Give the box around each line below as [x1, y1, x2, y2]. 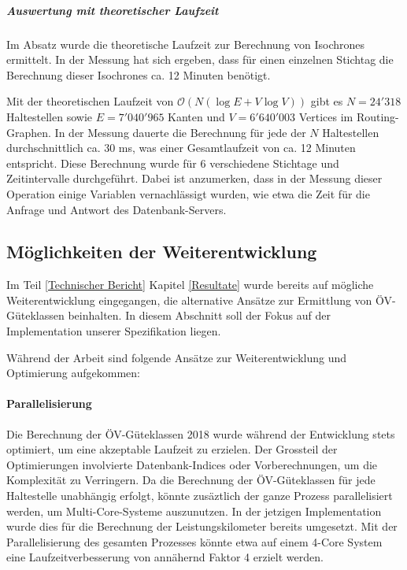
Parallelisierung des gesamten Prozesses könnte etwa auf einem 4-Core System [6, 533, 383, 550]
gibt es [310, 93, 343, 109]
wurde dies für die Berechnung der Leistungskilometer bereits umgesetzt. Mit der [6, 518, 398, 535]
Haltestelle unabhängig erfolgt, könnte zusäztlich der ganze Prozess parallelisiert [6, 487, 393, 504]
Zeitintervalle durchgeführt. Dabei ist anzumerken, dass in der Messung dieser [6, 170, 383, 187]
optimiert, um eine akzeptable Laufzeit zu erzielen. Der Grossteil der [6, 441, 338, 457]
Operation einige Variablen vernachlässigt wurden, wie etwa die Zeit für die [6, 185, 370, 202]
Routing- [356, 108, 399, 124]
